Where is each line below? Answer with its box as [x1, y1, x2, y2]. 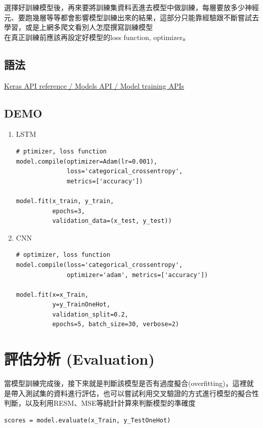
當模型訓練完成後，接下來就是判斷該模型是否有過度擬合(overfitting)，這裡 [4, 378, 247, 388]
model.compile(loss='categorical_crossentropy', [16, 261, 183, 268]
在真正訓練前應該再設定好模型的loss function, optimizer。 [4, 31, 190, 42]
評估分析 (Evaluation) [4, 348, 155, 369]
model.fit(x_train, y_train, [16, 197, 114, 205]
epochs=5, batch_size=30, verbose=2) [52, 321, 179, 328]
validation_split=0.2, [52, 310, 128, 318]
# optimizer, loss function [16, 251, 110, 259]
